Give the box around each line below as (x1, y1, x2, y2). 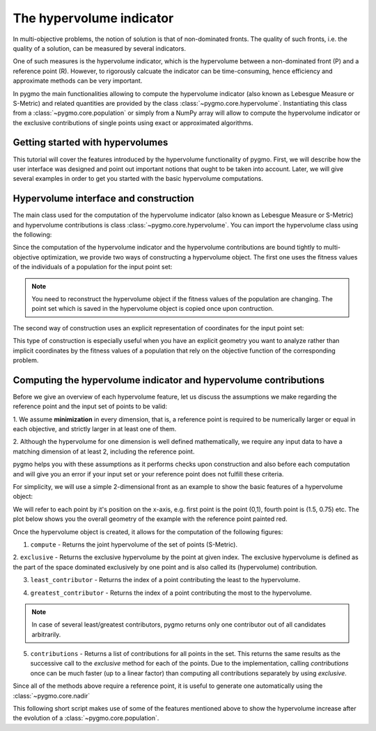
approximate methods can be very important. (13, 77, 143, 85)
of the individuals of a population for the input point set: (13, 263, 173, 271)
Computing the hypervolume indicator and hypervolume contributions (13, 374, 325, 386)
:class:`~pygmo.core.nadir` (13, 691, 91, 700)
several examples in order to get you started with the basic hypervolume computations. (13, 175, 264, 183)
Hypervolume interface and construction (13, 193, 194, 204)
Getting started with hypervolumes (13, 136, 169, 149)
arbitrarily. (31, 630, 61, 638)
